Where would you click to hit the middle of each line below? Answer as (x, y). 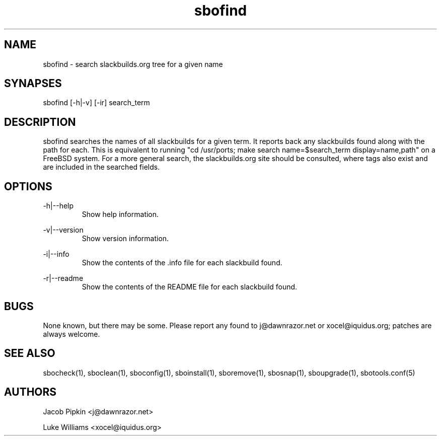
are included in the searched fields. (101, 167)
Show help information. (120, 214)
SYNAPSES (33, 84)
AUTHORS (30, 392)
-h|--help (58, 206)
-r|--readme (63, 278)
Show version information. (125, 239)
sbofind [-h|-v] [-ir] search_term (96, 103)
